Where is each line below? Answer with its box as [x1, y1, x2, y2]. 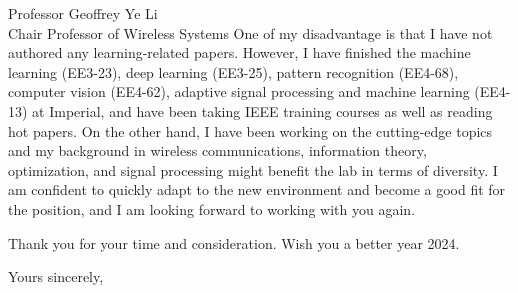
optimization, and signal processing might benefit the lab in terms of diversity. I [8, 159, 498, 180]
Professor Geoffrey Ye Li [8, 3, 158, 23]
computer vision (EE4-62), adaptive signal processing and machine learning [8, 81, 470, 102]
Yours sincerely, [8, 266, 104, 287]
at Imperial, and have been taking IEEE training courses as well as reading [32, 100, 493, 121]
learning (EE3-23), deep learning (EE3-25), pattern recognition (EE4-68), [8, 61, 459, 82]
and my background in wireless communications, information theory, [8, 140, 427, 161]
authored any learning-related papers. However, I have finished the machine [8, 42, 471, 63]
